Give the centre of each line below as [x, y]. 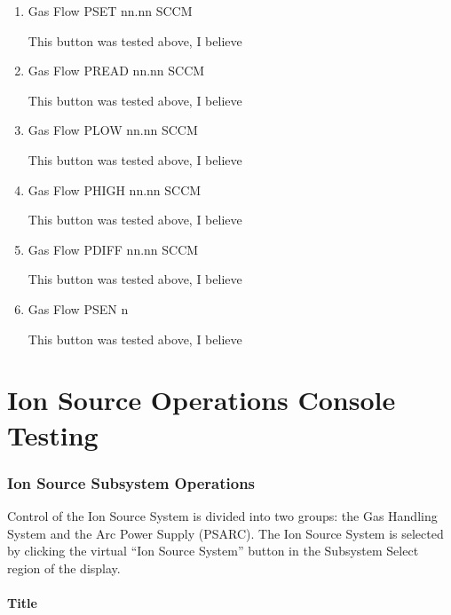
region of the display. [64, 568]
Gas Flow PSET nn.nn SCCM [110, 11]
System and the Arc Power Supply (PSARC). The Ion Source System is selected [225, 533]
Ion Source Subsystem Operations [131, 482]
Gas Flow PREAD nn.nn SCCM [116, 71]
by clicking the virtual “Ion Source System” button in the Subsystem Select [213, 551]
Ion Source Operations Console [202, 400]
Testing [53, 434]
